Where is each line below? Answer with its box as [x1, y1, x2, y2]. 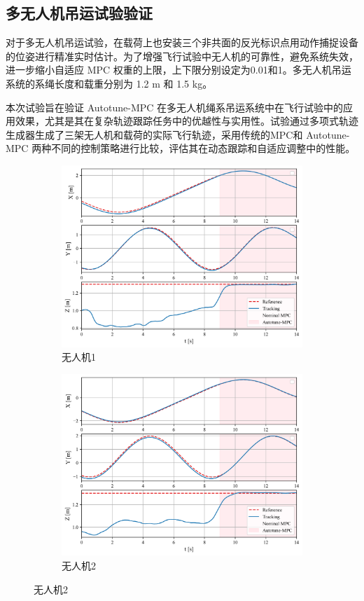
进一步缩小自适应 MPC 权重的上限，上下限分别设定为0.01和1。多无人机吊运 [6, 62, 351, 77]
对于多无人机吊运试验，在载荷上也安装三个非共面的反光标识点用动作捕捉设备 [6, 35, 358, 50]
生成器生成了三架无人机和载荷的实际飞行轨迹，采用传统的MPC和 [6, 127, 303, 141]
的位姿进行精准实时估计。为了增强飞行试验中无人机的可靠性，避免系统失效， [6, 48, 358, 63]
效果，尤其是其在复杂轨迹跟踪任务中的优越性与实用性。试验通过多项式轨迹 [15, 113, 358, 128]
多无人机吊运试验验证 [6, 2, 153, 24]
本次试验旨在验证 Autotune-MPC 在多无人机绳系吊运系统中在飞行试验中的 [6, 99, 344, 114]
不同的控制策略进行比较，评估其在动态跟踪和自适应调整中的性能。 [51, 141, 356, 156]
